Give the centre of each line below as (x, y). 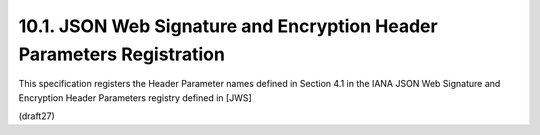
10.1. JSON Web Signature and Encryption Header (228, 26)
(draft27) (36, 116)
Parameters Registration (121, 54)
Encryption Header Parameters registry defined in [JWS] (135, 97)
